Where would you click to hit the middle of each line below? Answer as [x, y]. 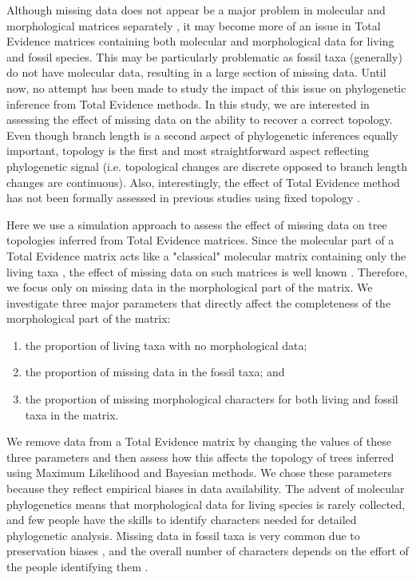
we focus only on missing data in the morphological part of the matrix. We [190, 287]
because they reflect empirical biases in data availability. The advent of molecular [206, 489]
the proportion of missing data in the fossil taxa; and [155, 372]
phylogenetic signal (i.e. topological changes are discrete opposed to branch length [207, 166]
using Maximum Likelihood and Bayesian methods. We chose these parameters [199, 473]
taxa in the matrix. [72, 414]
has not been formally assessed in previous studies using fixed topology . [183, 198]
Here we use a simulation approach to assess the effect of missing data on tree [197, 224]
